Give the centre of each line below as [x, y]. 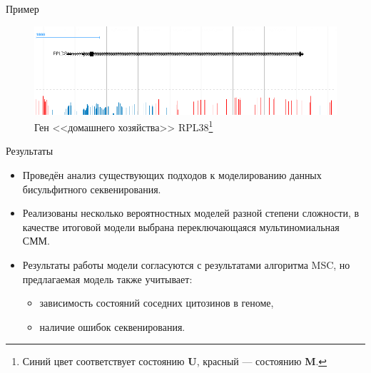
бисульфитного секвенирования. [92, 189]
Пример [22, 9]
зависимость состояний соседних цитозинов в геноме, [157, 303]
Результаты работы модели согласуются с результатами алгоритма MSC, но [186, 265]
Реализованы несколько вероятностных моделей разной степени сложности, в [191, 213]
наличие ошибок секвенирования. [112, 326]
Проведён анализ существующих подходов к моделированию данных [172, 175]
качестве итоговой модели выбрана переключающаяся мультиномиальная [181, 226]
